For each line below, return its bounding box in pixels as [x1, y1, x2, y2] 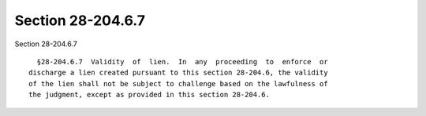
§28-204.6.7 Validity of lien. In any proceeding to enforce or [36, 57, 328, 66]
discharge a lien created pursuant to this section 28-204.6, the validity [28, 68, 328, 78]
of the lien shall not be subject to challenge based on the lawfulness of [28, 79, 328, 88]
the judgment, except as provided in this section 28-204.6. [28, 90, 270, 100]
